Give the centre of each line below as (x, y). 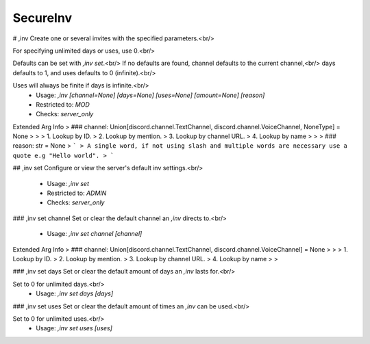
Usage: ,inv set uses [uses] (74, 328)
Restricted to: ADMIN (77, 193)
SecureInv (42, 18)
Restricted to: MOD (63, 104)
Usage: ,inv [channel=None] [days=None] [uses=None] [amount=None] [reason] (150, 95)
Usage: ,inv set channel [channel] (95, 234)
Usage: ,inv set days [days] (75, 293)
